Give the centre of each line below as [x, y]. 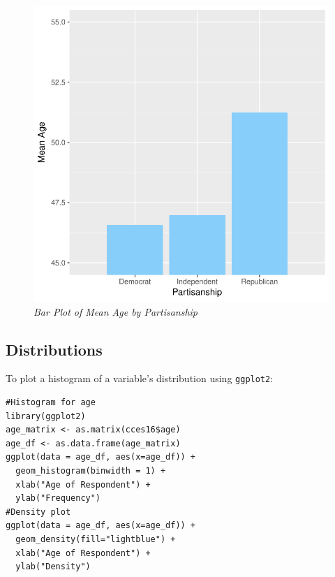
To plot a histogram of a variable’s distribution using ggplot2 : [140, 378]
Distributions [54, 349]
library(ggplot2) [46, 416]
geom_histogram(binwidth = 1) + [91, 471]
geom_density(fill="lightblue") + [96, 539]
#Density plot [38, 512]
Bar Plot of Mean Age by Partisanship [116, 311]
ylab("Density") [53, 567]
